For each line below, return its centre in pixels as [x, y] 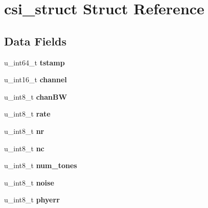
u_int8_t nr [24, 131]
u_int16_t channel [36, 79]
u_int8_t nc [24, 148]
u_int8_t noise [29, 182]
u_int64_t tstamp [34, 62]
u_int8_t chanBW [36, 96]
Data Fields [36, 41]
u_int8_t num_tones [41, 165]
